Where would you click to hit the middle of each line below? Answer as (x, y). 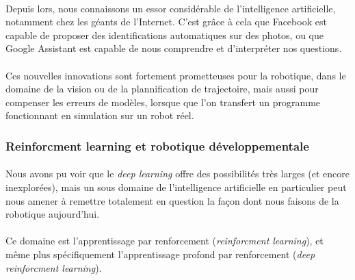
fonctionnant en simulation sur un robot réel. (100, 115)
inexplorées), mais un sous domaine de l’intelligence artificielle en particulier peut (176, 187)
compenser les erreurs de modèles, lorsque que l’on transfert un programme (163, 102)
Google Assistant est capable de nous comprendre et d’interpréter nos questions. (174, 48)
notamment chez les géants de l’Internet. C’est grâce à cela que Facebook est (166, 22)
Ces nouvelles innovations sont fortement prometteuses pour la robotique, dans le (176, 75)
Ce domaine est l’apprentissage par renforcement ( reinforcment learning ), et (165, 241)
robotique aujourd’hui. (53, 214)
